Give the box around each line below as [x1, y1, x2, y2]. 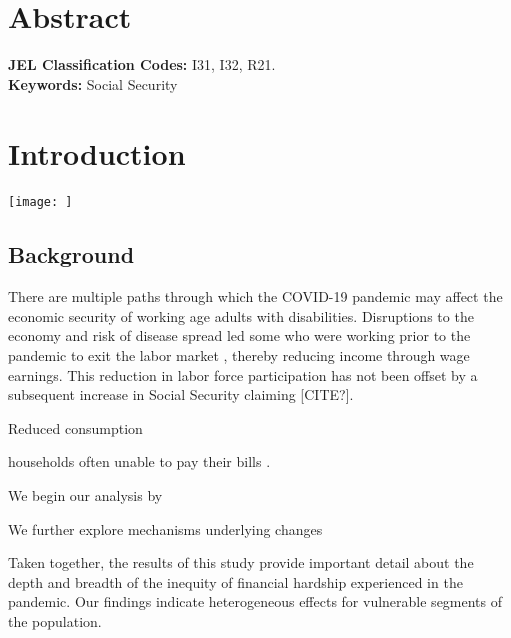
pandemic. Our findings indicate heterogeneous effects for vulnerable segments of [8, 591, 503, 612]
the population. [8, 611, 102, 632]
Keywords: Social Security [8, 73, 178, 94]
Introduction [8, 132, 186, 173]
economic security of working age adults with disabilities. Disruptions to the [8, 305, 474, 326]
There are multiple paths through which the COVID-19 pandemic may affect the [8, 286, 503, 307]
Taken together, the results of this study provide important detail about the [8, 552, 474, 573]
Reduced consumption [8, 417, 143, 438]
